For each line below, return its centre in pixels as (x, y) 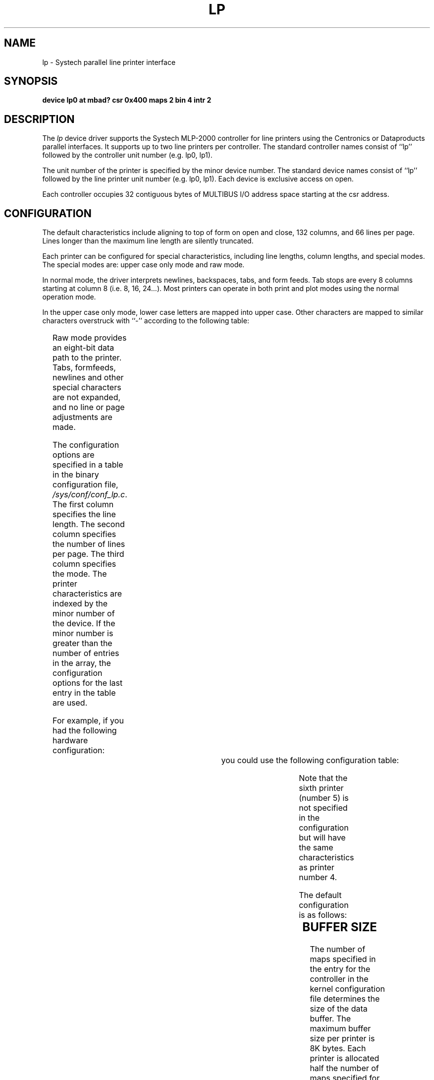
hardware (70, 741)
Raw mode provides (90, 338)
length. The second (89, 524)
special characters (87, 388)
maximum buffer (340, 1029)
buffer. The (330, 1019)
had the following (85, 731)
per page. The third (88, 554)
